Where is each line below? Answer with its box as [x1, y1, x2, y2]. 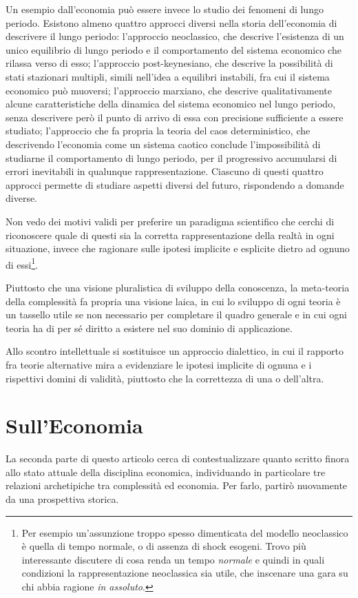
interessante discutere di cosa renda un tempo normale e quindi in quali [21, 552, 325, 566]
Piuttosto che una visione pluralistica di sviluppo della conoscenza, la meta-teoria [6, 280, 350, 294]
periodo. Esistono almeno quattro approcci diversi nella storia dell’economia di [6, 15, 337, 30]
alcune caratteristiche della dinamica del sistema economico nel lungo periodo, [6, 96, 336, 111]
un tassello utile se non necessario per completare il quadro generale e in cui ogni [6, 307, 347, 322]
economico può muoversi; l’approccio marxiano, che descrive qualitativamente [6, 83, 332, 97]
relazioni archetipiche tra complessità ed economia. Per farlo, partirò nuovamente [6, 478, 348, 493]
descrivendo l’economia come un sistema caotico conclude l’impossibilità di [6, 136, 321, 151]
